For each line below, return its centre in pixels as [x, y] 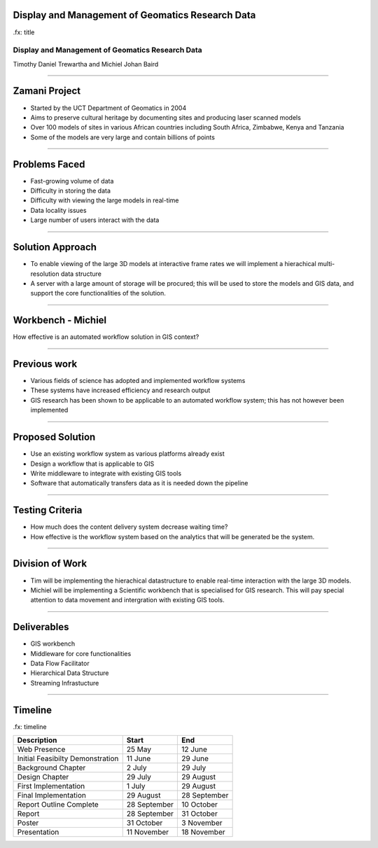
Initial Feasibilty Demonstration [68, 758]
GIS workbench [53, 644]
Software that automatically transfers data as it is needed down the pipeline [139, 483]
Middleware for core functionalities [81, 653]
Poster [28, 823]
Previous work [45, 364]
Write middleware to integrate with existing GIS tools [106, 473]
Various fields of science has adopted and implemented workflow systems [138, 381]
